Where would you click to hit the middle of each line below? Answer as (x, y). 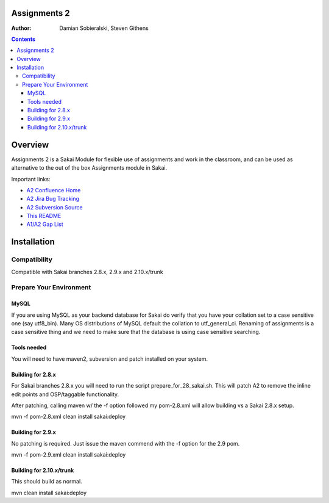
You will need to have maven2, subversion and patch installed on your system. (110, 359)
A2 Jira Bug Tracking (53, 199)
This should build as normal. (47, 482)
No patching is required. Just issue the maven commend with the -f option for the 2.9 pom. (126, 443)
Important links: (31, 179)
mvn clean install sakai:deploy (49, 493)
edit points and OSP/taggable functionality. (65, 394)
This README (44, 216)
